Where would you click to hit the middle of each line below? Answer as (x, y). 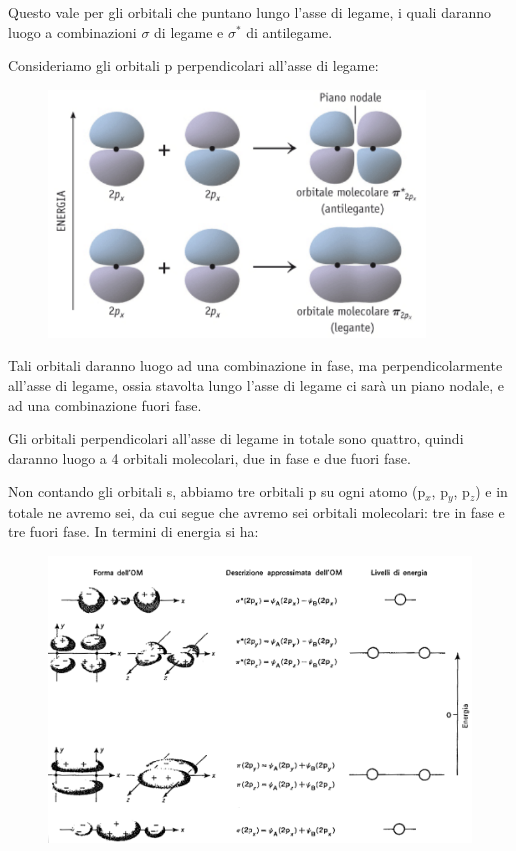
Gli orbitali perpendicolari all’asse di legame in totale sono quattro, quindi (236, 438)
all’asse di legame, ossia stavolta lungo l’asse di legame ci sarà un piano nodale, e (256, 385)
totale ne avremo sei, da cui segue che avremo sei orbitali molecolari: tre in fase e (256, 511)
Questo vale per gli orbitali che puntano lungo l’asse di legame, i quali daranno (249, 12)
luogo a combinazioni (72, 31)
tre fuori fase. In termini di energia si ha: (133, 531)
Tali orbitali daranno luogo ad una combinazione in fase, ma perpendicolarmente (255, 365)
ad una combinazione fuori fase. (105, 404)
